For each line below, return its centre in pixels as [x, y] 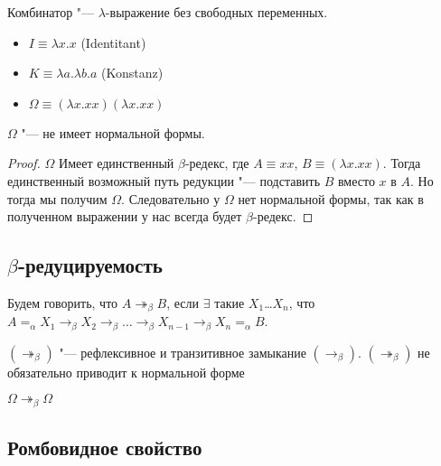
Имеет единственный [117, 163]
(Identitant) [113, 42]
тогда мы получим [57, 198]
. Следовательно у [171, 198]
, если [183, 302]
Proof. [24, 163]
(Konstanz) [132, 73]
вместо [356, 180]
